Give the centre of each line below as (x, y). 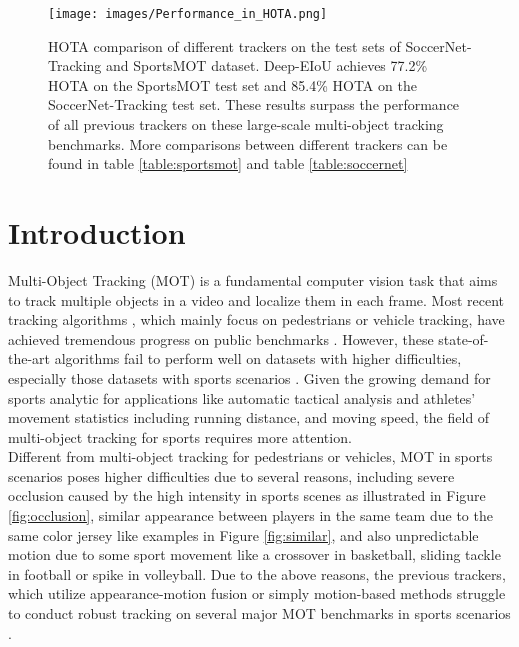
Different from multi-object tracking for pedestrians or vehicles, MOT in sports (250, 456)
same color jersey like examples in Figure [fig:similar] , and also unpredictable (243, 534)
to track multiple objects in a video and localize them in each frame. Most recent (256, 299)
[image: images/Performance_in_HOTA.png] (188, 14)
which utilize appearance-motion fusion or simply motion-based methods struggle (257, 593)
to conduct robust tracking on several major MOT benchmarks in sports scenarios (259, 613)
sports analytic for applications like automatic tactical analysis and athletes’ (242, 397)
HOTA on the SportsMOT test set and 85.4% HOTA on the (232, 84)
